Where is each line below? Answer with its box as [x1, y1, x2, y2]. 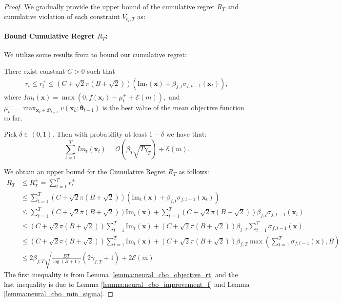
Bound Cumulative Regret [4, 31, 95, 41]
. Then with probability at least [52, 129, 147, 139]
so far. [4, 112, 22, 122]
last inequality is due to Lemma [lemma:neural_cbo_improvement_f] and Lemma [4, 279, 250, 289]
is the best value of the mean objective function [102, 102, 244, 112]
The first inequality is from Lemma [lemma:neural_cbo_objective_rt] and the [4, 269, 238, 280]
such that [87, 66, 115, 76]
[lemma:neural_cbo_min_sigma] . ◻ [4, 288, 114, 299]
